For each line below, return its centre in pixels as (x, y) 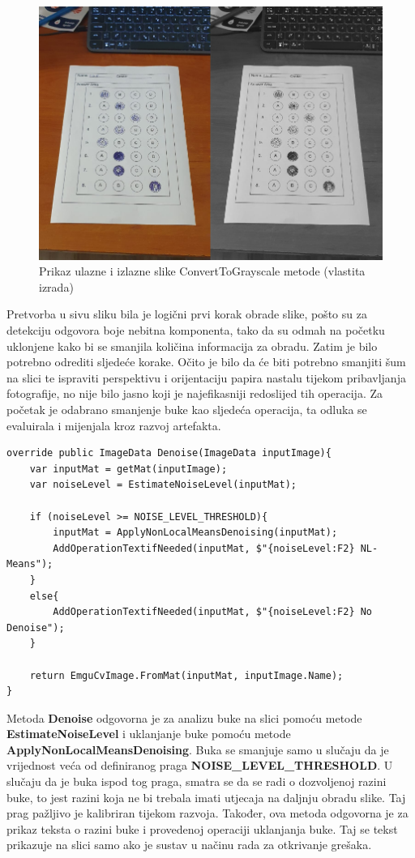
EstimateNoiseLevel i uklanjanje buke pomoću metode (149, 734)
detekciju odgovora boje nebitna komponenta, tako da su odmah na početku (196, 330)
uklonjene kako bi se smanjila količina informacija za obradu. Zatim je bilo (192, 346)
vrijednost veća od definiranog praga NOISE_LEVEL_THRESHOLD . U (200, 765)
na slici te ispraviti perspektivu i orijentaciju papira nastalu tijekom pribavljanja (206, 377)
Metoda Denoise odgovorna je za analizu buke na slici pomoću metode (184, 717)
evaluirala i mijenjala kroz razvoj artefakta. (114, 425)
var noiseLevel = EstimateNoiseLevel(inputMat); (163, 485)
